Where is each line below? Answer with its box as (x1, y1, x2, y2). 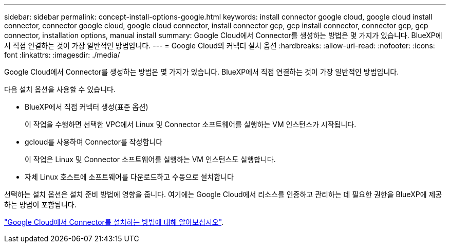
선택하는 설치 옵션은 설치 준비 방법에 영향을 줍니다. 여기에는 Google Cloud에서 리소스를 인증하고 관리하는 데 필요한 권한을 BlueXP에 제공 (4, 190, 442, 199)
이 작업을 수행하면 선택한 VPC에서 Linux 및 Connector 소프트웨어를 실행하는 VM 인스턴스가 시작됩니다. (25, 120, 357, 129)
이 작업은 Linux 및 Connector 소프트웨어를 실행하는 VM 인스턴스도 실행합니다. (25, 155, 276, 164)
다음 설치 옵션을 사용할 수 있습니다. (4, 85, 116, 94)
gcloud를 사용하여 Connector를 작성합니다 (25, 137, 163, 146)
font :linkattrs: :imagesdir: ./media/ (4, 50, 120, 59)
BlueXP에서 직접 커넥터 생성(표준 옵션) (25, 102, 148, 111)
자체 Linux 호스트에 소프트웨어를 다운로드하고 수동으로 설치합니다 (25, 172, 234, 181)
